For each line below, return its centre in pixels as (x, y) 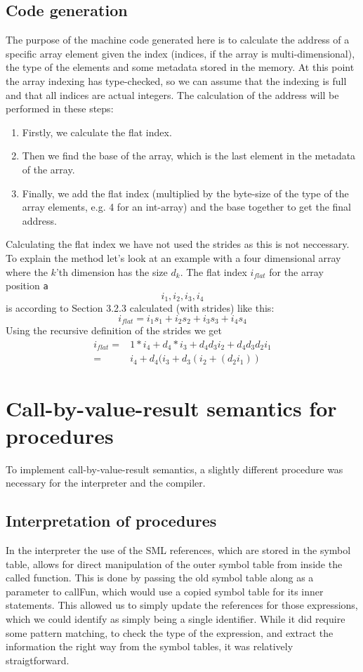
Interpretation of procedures (111, 521)
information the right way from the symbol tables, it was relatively (150, 646)
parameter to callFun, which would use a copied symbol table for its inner (165, 591)
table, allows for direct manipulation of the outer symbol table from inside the (174, 564)
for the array (296, 271)
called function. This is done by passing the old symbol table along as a (160, 578)
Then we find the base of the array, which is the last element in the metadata (189, 156)
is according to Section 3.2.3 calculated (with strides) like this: (140, 308)
